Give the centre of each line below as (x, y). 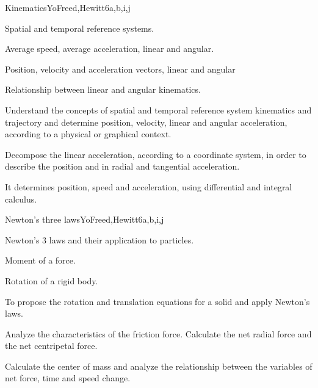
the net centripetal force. (51, 346)
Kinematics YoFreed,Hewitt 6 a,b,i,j (68, 7)
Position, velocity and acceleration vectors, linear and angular (120, 69)
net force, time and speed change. (68, 378)
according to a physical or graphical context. (88, 134)
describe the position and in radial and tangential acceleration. (122, 166)
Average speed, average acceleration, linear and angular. (110, 48)
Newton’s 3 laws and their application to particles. (99, 239)
